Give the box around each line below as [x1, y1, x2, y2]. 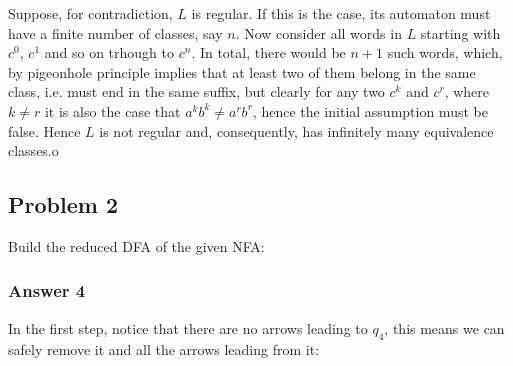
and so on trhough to [44, 42, 174, 63]
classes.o [8, 140, 59, 161]
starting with [420, 22, 501, 43]
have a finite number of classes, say [8, 22, 223, 43]
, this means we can [384, 317, 505, 338]
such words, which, [387, 42, 503, 63]
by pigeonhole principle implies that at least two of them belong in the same [8, 61, 476, 82]
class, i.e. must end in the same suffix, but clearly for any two [8, 81, 385, 102]
